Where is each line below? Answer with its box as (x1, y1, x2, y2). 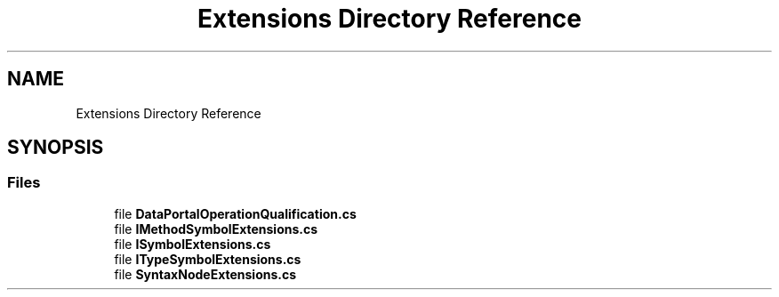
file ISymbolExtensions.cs (114, 236, 271, 252)
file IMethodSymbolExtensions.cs (114, 221, 318, 237)
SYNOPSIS (7, 136, 104, 159)
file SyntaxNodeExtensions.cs (114, 266, 297, 282)
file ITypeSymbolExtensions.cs (114, 251, 301, 267)
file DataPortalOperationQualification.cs (114, 205, 357, 221)
